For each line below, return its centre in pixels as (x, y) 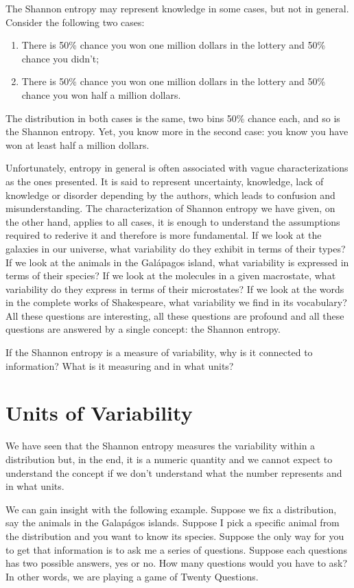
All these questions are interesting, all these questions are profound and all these (175, 315)
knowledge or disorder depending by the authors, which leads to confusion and (170, 195)
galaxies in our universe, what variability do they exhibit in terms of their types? (176, 248)
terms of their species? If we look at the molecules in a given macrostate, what (171, 275)
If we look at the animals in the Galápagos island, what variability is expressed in (177, 262)
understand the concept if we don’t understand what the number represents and (174, 472)
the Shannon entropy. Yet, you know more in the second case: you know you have (177, 131)
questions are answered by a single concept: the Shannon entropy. (143, 329)
